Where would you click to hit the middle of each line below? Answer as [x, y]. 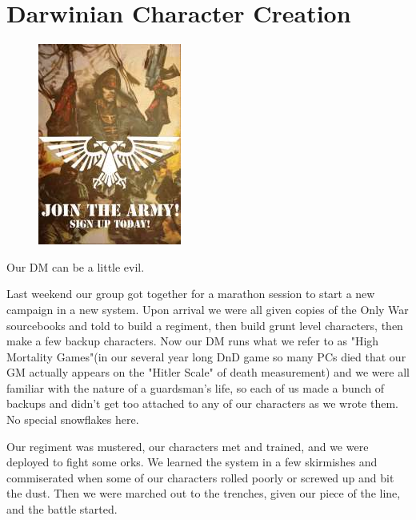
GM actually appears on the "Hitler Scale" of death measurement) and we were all [208, 372]
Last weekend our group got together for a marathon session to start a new [191, 294]
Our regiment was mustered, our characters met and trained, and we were [188, 446]
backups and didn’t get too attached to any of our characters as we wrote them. [202, 403]
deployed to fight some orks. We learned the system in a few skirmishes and [192, 462]
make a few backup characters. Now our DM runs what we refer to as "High [193, 341]
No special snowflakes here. [73, 419]
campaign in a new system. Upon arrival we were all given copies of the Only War [208, 309]
